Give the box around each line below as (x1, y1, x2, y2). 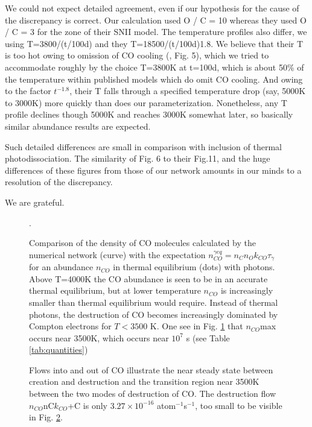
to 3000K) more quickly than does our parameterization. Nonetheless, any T (5, 96, 287, 109)
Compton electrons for (29, 320, 112, 332)
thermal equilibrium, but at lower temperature (29, 284, 201, 297)
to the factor (5, 84, 51, 97)
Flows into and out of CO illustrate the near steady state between (29, 363, 273, 376)
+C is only (68, 399, 107, 411)
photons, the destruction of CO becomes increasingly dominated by (29, 308, 278, 320)
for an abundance (29, 261, 94, 273)
